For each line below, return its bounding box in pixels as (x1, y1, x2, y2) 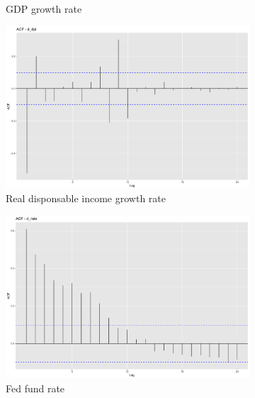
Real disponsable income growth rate (6, 191, 166, 206)
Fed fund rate (6, 380, 65, 395)
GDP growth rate (6, 1, 82, 16)
